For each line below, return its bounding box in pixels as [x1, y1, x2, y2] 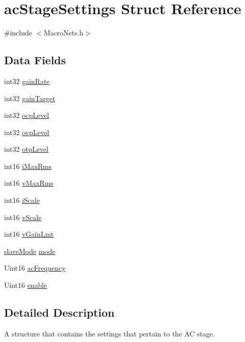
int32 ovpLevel [4, 126, 50, 137]
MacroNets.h [44, 27, 84, 38]
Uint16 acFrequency [4, 263, 66, 273]
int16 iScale [4, 195, 40, 205]
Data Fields [4, 52, 66, 68]
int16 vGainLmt [4, 229, 54, 239]
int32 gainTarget [4, 93, 56, 103]
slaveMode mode [4, 245, 56, 256]
